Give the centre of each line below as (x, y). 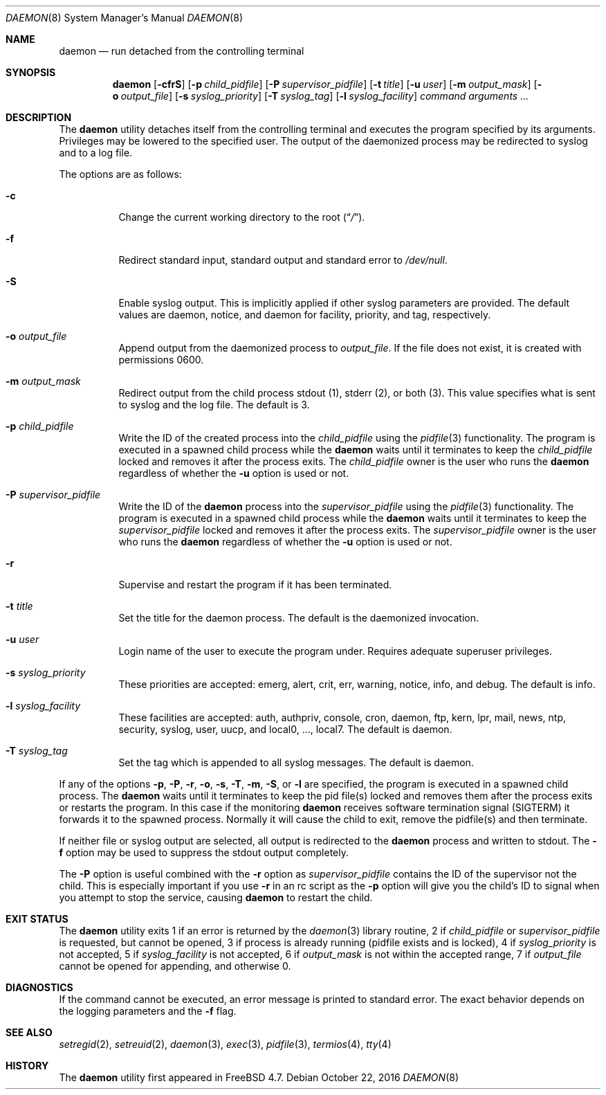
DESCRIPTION (39, 117)
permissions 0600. (161, 360)
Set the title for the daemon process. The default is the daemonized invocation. (299, 618)
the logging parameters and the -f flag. (148, 1011)
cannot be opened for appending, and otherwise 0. (175, 966)
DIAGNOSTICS (39, 987)
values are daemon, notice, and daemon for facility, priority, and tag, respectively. (305, 315)
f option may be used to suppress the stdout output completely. (204, 852)
